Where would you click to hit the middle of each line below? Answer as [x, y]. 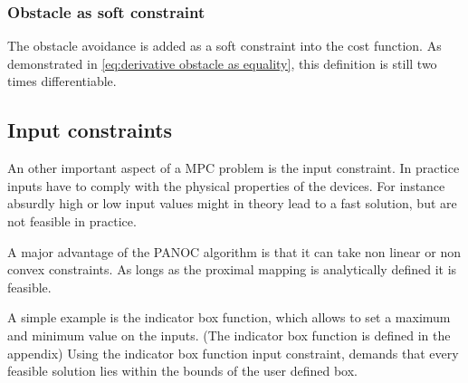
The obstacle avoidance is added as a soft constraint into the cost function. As [224, 46]
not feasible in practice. [72, 220]
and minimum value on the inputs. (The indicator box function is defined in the [229, 335]
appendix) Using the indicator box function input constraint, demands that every [233, 353]
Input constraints [90, 130]
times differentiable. [62, 81]
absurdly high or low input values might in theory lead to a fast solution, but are [232, 203]
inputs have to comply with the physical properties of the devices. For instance [226, 185]
